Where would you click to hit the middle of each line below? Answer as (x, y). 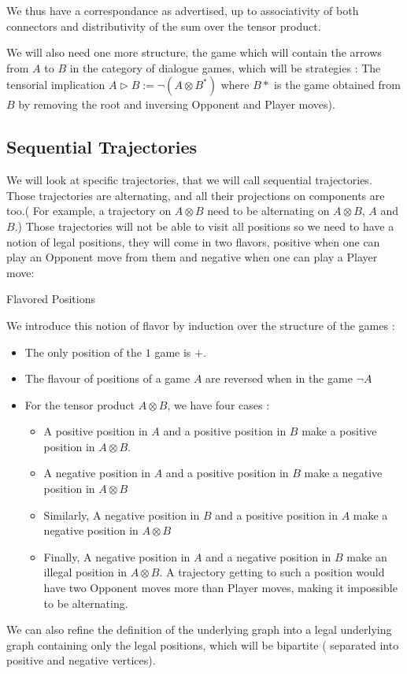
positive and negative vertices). (81, 660)
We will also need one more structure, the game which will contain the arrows (194, 52)
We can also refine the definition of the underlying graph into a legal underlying (199, 630)
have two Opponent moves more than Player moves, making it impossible (220, 588)
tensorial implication (56, 85)
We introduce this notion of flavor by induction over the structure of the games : (201, 325)
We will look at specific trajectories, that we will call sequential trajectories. (189, 180)
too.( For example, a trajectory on (89, 211)
